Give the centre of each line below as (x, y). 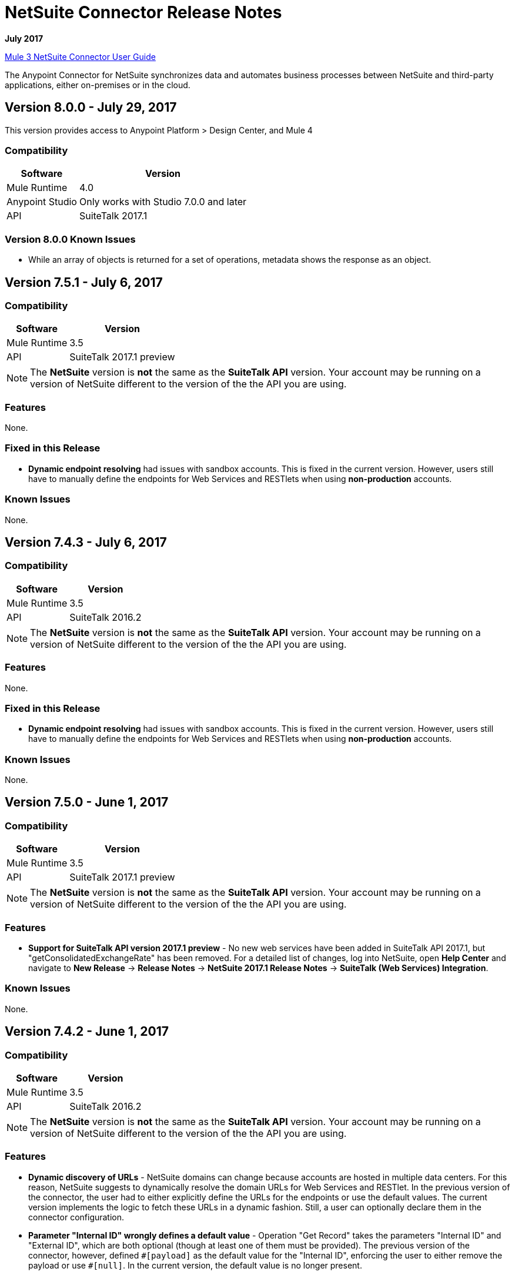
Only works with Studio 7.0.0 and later (163, 202)
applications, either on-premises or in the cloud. (98, 85)
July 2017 (24, 38)
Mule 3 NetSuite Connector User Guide (80, 56)
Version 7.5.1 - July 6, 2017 (84, 282)
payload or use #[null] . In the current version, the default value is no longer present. (195, 1265)
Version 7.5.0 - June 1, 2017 (87, 802)
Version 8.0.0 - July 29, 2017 (91, 108)
